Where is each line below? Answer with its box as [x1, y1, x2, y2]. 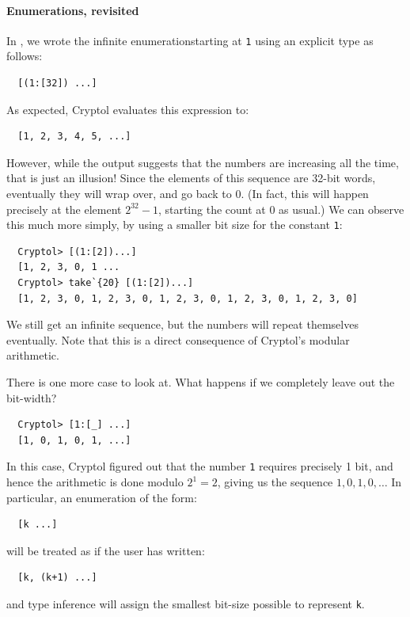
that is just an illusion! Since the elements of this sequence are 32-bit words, [6, 169, 376, 186]
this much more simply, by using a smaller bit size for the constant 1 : [6, 216, 343, 233]
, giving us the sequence [217, 474, 333, 490]
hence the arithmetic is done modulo [6, 474, 184, 490]
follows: [6, 48, 43, 64]
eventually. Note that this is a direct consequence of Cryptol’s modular [6, 331, 350, 348]
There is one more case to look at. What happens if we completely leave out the [6, 374, 395, 390]
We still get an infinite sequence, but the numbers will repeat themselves [6, 316, 359, 333]
